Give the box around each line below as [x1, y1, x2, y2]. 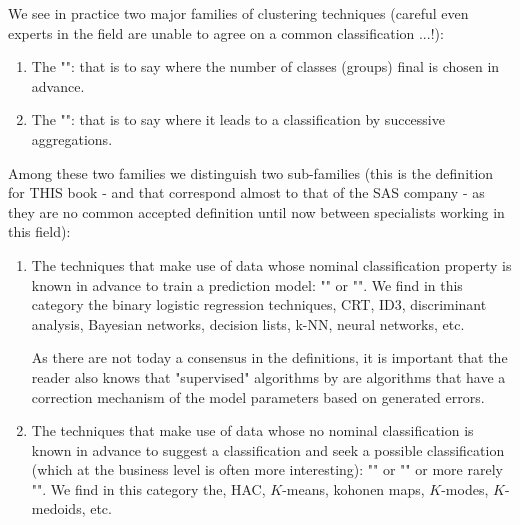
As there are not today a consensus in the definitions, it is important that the [31, 347, 508, 368]
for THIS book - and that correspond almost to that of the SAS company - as [8, 182, 485, 203]
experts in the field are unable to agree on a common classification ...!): [8, 22, 444, 43]
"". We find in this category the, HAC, [31, 478, 266, 499]
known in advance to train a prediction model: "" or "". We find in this [31, 274, 463, 295]
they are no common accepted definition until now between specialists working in [8, 201, 505, 222]
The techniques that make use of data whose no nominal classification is [31, 420, 474, 441]
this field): [8, 221, 71, 242]
